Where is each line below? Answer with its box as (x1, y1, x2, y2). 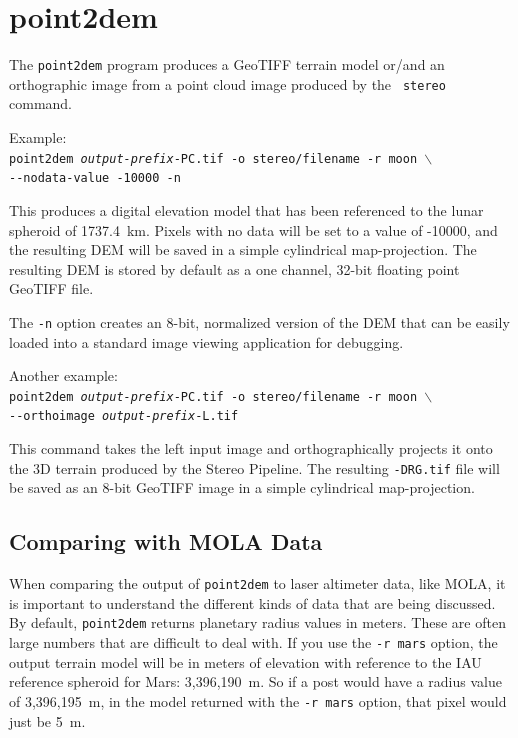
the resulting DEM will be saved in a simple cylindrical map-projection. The (9, 239, 477, 260)
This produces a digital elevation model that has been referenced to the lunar (9, 199, 484, 220)
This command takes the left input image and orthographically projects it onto (9, 438, 493, 459)
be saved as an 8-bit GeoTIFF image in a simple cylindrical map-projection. (9, 477, 475, 498)
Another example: (9, 365, 118, 386)
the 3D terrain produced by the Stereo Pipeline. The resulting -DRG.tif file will (9, 457, 500, 478)
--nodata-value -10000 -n (9, 171, 181, 186)
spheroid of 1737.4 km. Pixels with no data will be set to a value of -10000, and (9, 219, 498, 240)
